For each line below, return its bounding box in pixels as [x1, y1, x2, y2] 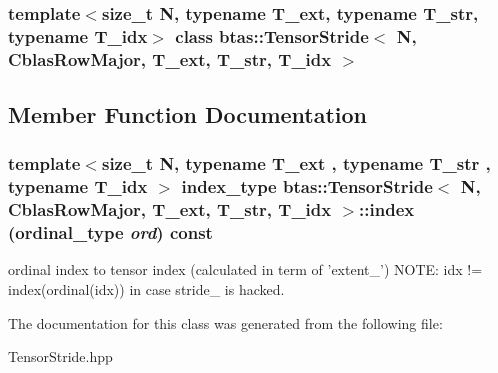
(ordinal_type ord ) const [8, 220, 213, 245]
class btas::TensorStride [175, 23, 369, 48]
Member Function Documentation [8, 99, 368, 130]
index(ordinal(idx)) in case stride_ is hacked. [8, 279, 285, 300]
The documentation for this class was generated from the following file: [8, 312, 443, 333]
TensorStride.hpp [8, 346, 113, 367]
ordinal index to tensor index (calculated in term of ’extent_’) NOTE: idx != [8, 259, 483, 280]
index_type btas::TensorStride [181, 174, 433, 199]
